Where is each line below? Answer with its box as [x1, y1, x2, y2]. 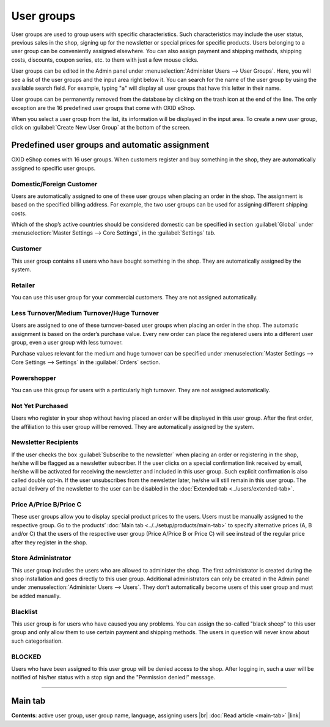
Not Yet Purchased [11, 401, 68, 410]
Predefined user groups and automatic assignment [11, 140, 210, 150]
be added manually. [11, 592, 61, 599]
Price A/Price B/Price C [11, 500, 82, 508]
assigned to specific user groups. [11, 164, 96, 172]
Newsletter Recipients [11, 438, 79, 447]
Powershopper [11, 373, 56, 382]
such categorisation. [11, 637, 64, 645]
